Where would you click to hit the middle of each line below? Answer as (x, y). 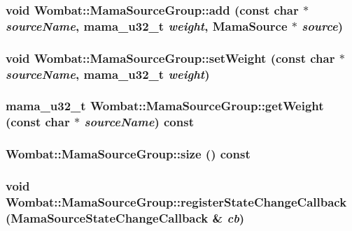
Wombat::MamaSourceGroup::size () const (128, 154)
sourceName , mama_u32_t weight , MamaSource (147, 25)
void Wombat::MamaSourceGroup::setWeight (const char (170, 58)
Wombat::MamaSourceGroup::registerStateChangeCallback (176, 201)
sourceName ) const (139, 122)
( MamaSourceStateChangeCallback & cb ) (125, 217)
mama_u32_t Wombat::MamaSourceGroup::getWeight (165, 106)
